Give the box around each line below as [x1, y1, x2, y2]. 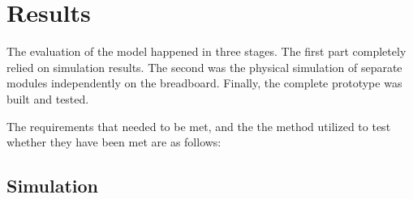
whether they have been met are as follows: [6, 133, 222, 150]
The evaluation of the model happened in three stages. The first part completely [6, 43, 407, 60]
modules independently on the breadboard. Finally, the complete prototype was [6, 74, 402, 91]
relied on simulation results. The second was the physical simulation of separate [6, 58, 402, 75]
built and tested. [6, 90, 89, 107]
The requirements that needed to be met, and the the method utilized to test [6, 117, 391, 134]
